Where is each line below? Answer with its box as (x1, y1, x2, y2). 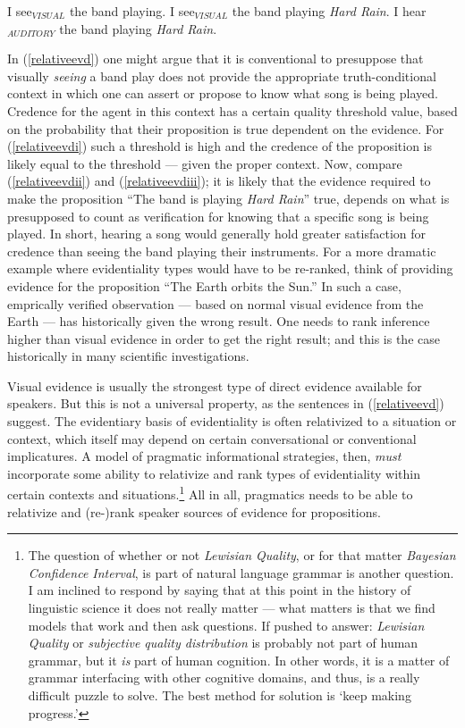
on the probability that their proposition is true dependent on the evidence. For (7, 119, 444, 138)
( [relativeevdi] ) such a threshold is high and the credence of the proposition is (7, 137, 433, 155)
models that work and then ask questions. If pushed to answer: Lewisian (28, 615, 425, 634)
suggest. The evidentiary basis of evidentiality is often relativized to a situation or (7, 412, 457, 431)
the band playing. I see (69, 2, 195, 20)
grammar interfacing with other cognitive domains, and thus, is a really (28, 668, 420, 687)
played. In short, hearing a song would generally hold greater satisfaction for (7, 224, 427, 243)
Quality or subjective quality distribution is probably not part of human (28, 633, 418, 652)
